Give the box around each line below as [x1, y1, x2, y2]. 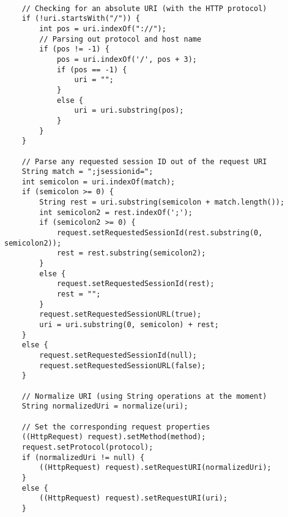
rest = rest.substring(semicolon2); [56, 249, 206, 258]
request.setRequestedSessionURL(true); [39, 310, 202, 319]
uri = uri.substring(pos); [74, 106, 184, 115]
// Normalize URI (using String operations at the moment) [21, 391, 267, 401]
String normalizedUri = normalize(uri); [21, 402, 188, 411]
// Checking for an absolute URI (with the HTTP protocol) [21, 4, 267, 13]
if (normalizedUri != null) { [21, 453, 145, 462]
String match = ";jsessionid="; [21, 167, 153, 176]
